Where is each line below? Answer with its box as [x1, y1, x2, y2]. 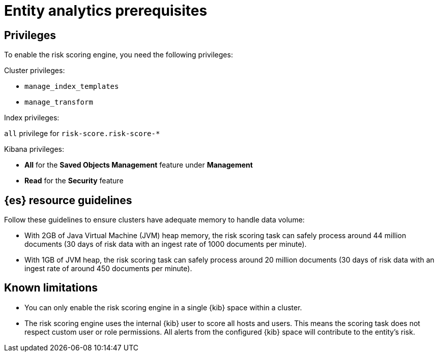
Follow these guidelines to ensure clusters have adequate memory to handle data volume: [4, 215, 305, 224]
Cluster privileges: [4, 66, 65, 75]
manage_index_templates [24, 82, 119, 91]
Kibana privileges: [4, 145, 65, 154]
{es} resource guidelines [4, 193, 132, 207]
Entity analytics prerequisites [4, 2, 208, 19]
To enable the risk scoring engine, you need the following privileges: [4, 50, 233, 59]
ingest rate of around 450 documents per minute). [24, 264, 192, 273]
